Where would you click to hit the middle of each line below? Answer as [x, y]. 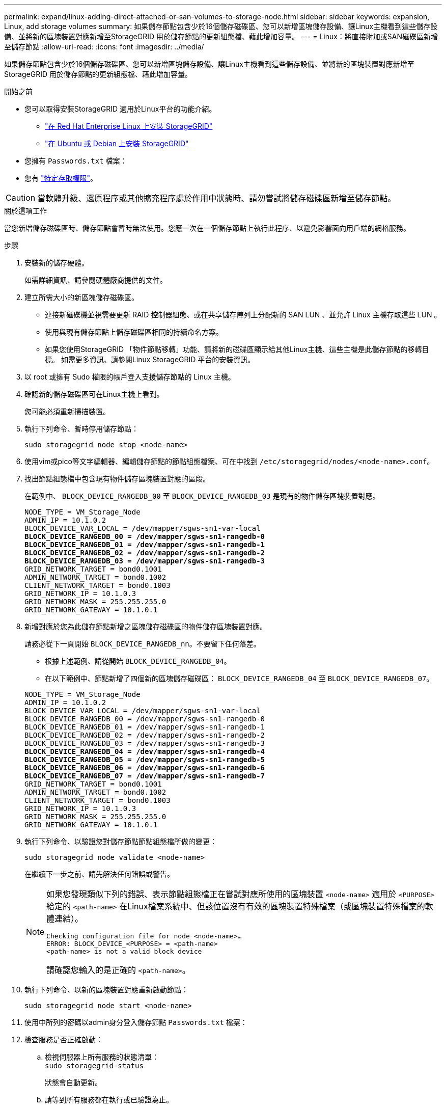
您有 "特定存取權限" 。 [61, 178]
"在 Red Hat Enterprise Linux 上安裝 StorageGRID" [129, 126]
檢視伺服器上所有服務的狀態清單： [102, 1057]
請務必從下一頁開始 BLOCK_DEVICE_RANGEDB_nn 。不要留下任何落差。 [143, 644]
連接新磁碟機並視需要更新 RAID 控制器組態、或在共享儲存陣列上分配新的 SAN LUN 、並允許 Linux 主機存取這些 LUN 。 [243, 315]
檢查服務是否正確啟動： [64, 1039]
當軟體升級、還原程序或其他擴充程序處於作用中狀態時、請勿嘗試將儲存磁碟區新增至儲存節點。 [217, 198]
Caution [21, 198]
